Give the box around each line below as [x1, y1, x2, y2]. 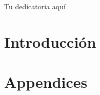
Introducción [4, 31, 96, 52]
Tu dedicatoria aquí [4, 1, 66, 11]
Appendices [4, 71, 88, 92]
